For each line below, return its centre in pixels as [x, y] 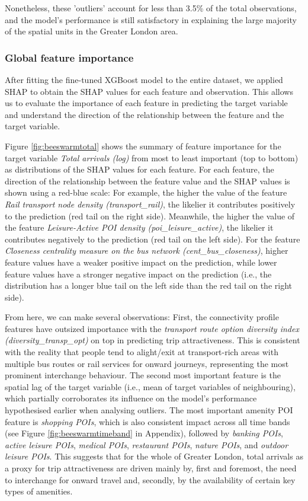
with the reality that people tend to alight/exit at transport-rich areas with [142, 352]
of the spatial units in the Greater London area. [92, 31]
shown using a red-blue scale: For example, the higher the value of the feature [146, 192]
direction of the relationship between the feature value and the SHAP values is [147, 181]
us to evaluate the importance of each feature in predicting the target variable [146, 103]
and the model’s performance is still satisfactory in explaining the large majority [151, 19]
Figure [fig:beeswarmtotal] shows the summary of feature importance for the [143, 146]
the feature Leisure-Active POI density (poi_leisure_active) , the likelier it [139, 227]
